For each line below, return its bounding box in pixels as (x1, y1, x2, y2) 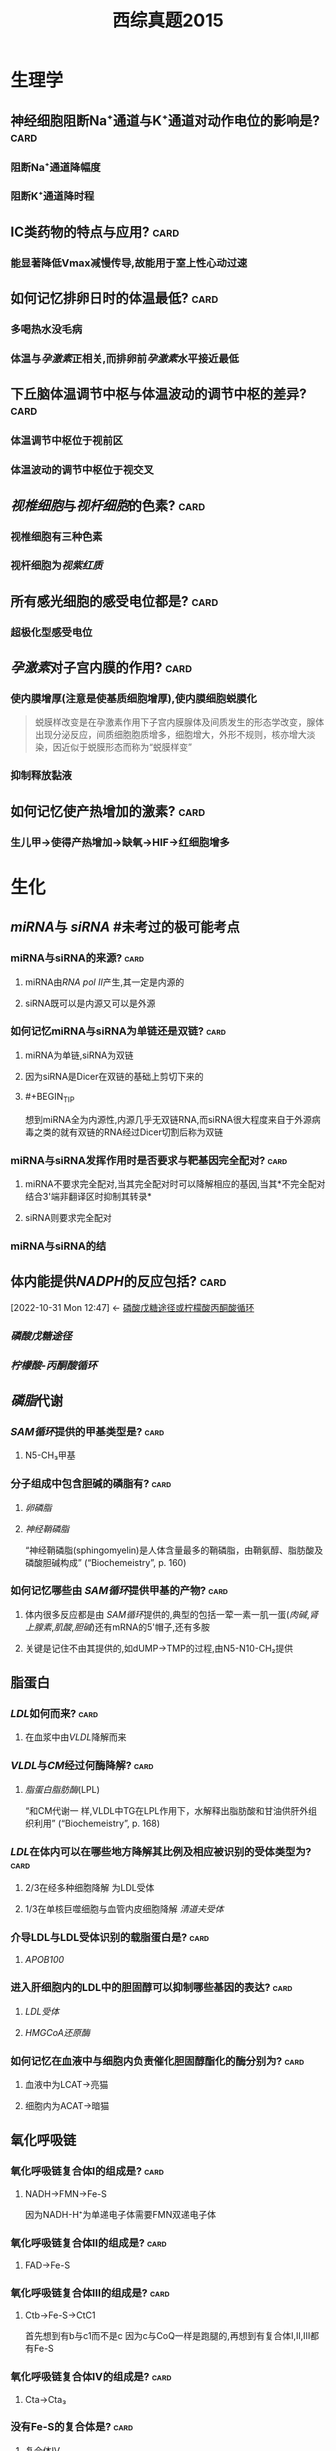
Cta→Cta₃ (24, 2393, 67, 2405)
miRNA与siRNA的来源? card (10, 951, 145, 965)
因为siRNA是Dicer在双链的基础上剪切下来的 (24, 1070, 204, 1082)
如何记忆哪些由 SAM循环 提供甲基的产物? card (10, 1584, 228, 1598)
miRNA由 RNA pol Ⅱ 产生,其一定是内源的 (24, 976, 185, 988)
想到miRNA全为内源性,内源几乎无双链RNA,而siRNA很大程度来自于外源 (24, 1113, 312, 1125)
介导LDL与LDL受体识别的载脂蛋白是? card (10, 1931, 210, 1944)
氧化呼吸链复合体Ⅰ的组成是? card (10, 2164, 165, 2178)
